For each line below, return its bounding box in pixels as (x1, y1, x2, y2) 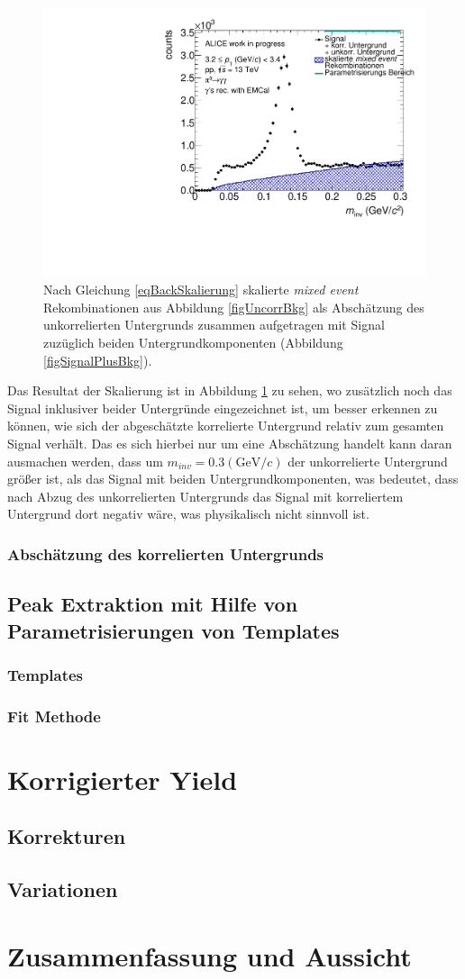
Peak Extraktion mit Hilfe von (7, 590, 298, 618)
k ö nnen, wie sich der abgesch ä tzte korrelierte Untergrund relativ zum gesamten (7, 416, 444, 435)
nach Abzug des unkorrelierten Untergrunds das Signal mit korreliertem (7, 486, 404, 505)
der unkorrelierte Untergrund (287, 451, 448, 470)
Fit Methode (7, 704, 101, 727)
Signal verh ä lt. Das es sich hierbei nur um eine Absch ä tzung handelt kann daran (7, 434, 452, 452)
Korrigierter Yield (7, 760, 238, 797)
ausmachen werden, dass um (7, 451, 163, 470)
